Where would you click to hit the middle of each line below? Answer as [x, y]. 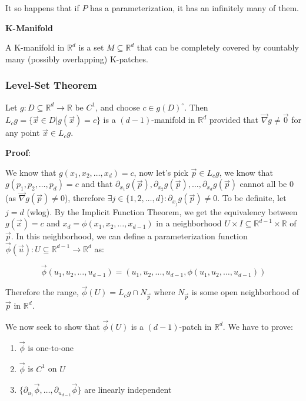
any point [23, 133]
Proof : [18, 152]
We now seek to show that [53, 326]
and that [97, 184]
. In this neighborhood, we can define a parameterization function [129, 236]
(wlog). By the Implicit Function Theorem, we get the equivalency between [162, 211]
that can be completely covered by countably [218, 47]
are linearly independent [128, 390]
